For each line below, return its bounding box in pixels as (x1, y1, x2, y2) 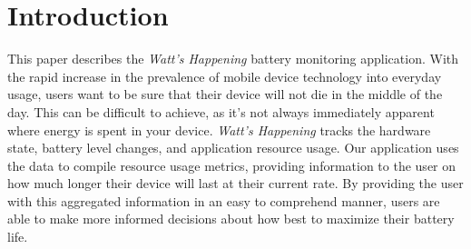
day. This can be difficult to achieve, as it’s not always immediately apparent (7, 102, 435, 121)
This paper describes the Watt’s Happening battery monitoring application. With (7, 49, 459, 68)
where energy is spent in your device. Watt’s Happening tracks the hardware (7, 120, 431, 139)
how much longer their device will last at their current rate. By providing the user (7, 174, 464, 193)
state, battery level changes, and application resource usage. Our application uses (7, 138, 459, 157)
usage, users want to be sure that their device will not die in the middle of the (7, 85, 443, 104)
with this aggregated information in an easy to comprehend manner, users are (7, 191, 440, 210)
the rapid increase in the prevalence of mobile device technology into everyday (7, 66, 442, 85)
